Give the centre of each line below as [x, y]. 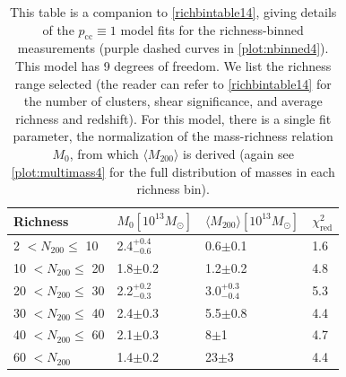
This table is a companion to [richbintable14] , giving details [173, 12]
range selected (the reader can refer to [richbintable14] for [173, 83]
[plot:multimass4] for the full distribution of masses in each [173, 171]
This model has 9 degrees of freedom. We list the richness [173, 65]
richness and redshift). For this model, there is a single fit [173, 118]
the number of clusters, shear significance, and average [173, 101]
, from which [104, 153]
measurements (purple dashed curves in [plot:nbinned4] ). [173, 48]
